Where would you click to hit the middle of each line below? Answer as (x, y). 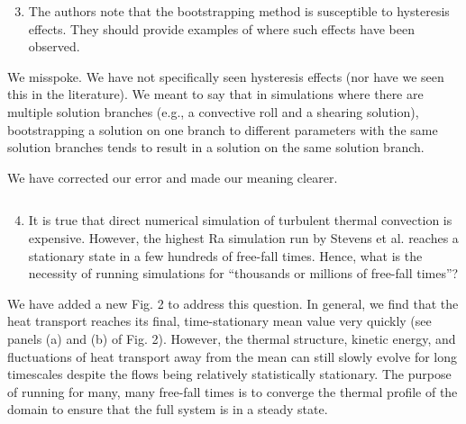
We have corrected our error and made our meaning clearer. (173, 177)
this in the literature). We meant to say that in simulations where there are (215, 94)
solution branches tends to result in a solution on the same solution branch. (216, 147)
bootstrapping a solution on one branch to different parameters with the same (223, 129)
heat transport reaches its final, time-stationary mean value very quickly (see (219, 321)
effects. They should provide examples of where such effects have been (221, 28)
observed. (54, 46)
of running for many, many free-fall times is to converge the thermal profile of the (233, 391)
